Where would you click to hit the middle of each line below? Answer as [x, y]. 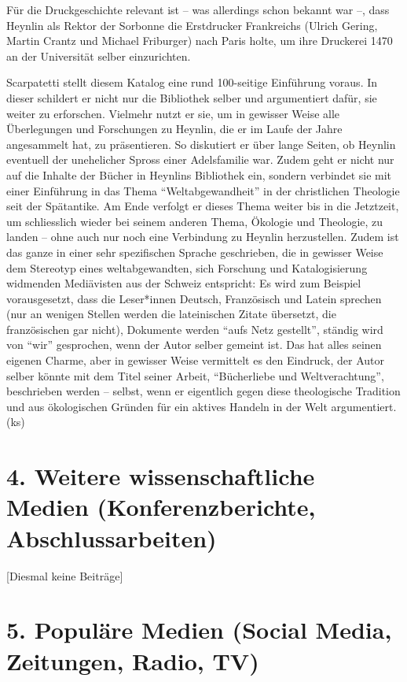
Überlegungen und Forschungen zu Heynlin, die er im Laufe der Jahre [174, 129]
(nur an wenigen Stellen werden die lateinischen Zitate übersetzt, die [171, 314]
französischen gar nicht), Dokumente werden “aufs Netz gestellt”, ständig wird [195, 329]
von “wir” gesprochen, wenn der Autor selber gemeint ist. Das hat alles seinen [194, 345]
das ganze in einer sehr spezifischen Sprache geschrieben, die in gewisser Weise [195, 252]
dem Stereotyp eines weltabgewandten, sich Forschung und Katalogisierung [187, 267]
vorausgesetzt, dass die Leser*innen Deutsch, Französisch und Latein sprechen [194, 298]
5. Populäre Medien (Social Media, [199, 630]
